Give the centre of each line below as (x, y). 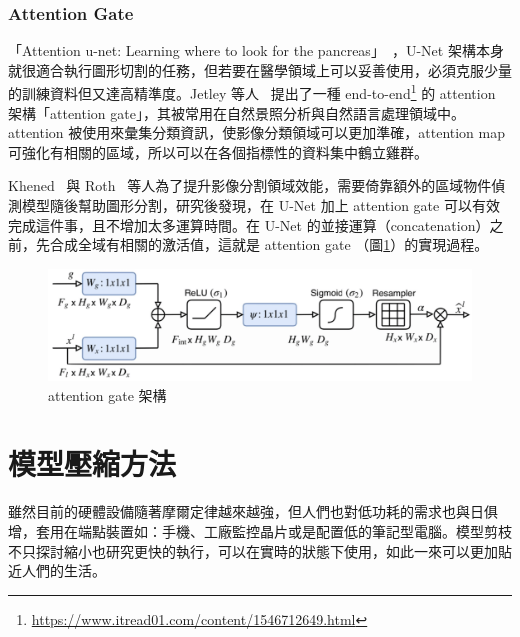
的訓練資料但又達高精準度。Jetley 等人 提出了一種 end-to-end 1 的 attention (252, 92)
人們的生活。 (63, 570)
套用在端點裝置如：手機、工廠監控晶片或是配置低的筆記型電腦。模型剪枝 (273, 530)
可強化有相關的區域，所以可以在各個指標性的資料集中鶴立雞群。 (218, 151)
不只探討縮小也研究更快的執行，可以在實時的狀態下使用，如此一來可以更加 (253, 550)
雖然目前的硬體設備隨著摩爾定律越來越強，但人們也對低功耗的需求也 (232, 511)
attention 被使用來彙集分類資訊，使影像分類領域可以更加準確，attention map (257, 132)
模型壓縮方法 (92, 463)
